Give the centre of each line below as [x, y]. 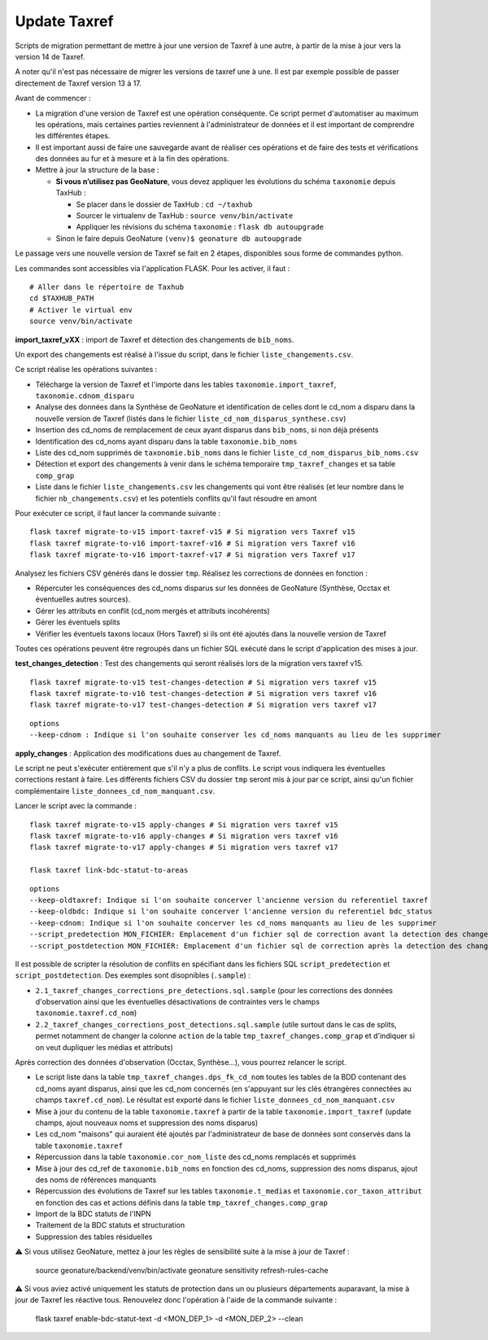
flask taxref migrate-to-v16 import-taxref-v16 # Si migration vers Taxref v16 [192, 543]
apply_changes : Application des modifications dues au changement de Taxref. [148, 753]
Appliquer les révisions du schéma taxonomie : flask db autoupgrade [200, 227]
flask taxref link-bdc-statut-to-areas [109, 870]
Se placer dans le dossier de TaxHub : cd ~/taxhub [164, 204]
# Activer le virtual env [81, 310]
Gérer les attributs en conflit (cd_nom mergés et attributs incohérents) [152, 611]
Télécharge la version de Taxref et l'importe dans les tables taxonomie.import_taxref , [186, 384]
